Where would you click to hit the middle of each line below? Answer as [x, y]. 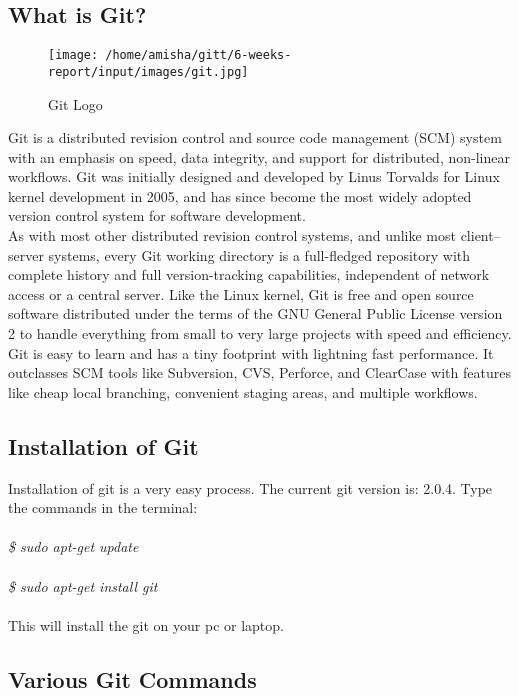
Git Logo [75, 103]
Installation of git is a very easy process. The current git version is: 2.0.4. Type [250, 487]
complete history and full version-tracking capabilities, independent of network [249, 274]
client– [480, 235]
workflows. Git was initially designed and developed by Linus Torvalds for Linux [254, 176]
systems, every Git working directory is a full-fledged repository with [259, 254]
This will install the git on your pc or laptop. [146, 624]
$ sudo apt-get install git [83, 585]
